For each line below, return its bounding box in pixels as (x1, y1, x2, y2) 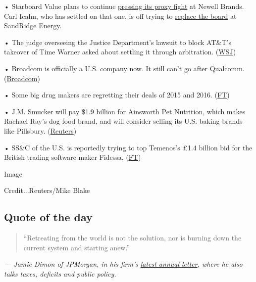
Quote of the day (4, 209, 93, 225)
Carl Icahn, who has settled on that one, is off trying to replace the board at (4, 10, 237, 21)
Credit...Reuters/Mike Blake (4, 185, 90, 195)
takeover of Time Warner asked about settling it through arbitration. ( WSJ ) (4, 47, 236, 57)
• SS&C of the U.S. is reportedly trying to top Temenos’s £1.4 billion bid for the (4, 142, 253, 152)
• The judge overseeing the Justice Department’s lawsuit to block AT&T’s (4, 37, 231, 47)
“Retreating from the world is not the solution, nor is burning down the (23, 233, 242, 243)
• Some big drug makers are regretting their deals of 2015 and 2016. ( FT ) (4, 90, 230, 100)
